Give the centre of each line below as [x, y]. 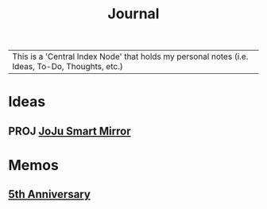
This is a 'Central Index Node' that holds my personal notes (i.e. [130, 56]
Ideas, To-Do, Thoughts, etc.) [68, 67]
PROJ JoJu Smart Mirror [70, 131]
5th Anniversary [50, 194]
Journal [133, 14]
